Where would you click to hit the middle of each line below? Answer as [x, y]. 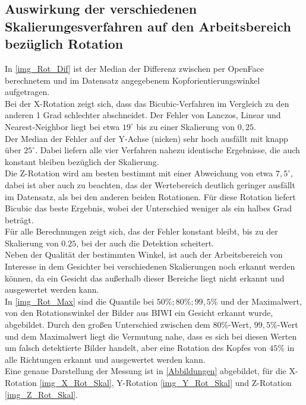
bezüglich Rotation [64, 44]
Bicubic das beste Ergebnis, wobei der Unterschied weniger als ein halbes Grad [148, 208]
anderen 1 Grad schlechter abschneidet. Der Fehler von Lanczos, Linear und [143, 115]
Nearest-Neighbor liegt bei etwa [62, 126]
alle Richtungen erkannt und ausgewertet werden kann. [105, 359]
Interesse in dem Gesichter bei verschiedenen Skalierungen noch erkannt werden [150, 266]
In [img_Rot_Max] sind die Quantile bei [80, 301]
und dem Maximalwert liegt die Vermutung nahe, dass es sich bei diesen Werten [151, 336]
